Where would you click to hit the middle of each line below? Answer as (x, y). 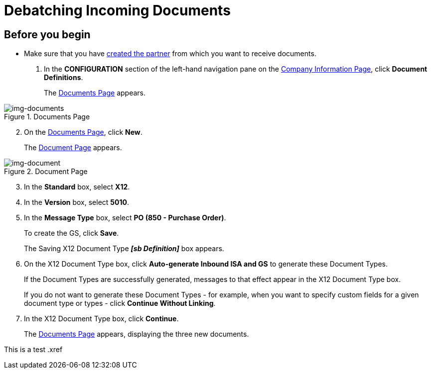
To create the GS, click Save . (72, 233)
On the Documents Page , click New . (83, 132)
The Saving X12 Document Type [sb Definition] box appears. (124, 249)
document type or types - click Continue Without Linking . (120, 303)
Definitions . (64, 78)
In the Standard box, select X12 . (77, 187)
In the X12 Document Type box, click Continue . (101, 319)
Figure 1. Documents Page (47, 117)
